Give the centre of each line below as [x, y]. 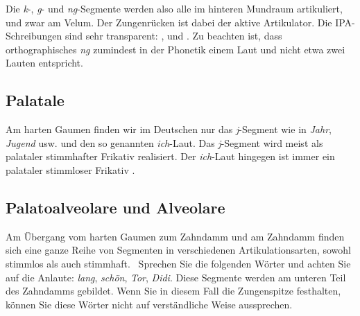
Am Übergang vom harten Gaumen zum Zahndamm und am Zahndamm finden [175, 236]
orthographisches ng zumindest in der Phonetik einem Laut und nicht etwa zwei [175, 49]
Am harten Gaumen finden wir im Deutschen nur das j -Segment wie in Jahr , [169, 129]
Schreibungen [34, 36]
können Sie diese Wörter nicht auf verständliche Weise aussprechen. [149, 304]
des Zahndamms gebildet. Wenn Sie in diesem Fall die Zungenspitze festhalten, [173, 291]
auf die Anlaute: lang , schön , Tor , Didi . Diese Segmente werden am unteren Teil [176, 277]
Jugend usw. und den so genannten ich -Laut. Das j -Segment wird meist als [164, 142]
